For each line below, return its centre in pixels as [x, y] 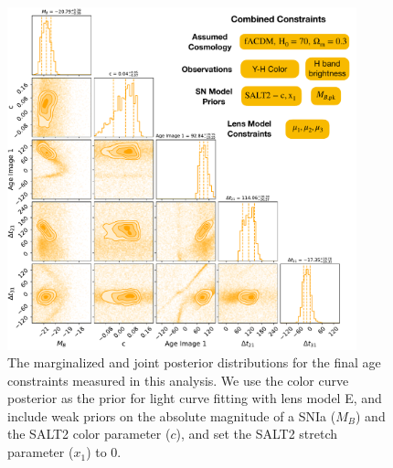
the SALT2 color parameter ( [89, 434]
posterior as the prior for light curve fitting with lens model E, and [195, 398]
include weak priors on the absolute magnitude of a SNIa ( [172, 415]
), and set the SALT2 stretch [257, 434]
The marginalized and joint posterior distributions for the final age [194, 362]
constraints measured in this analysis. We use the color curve [178, 380]
